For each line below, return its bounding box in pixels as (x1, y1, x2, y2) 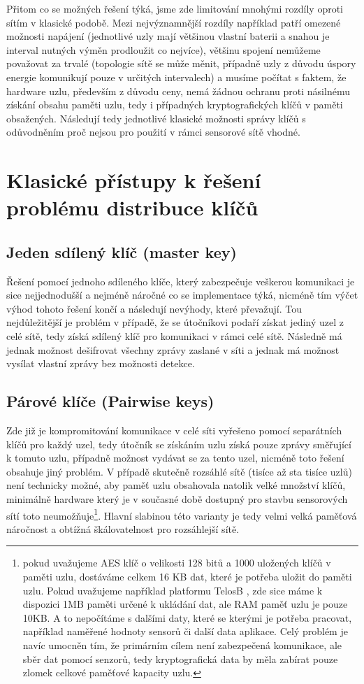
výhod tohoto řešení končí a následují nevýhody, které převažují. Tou (6, 301, 303, 315)
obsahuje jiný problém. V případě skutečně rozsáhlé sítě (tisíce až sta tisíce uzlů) (6, 464, 352, 478)
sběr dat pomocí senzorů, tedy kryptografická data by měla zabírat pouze (22, 651, 338, 666)
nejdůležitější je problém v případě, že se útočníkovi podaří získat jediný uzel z (6, 315, 344, 329)
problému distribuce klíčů (6, 193, 259, 222)
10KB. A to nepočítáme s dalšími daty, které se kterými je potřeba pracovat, (22, 610, 352, 625)
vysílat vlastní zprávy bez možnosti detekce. (6, 356, 195, 371)
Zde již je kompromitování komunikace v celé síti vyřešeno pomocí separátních (6, 423, 342, 438)
